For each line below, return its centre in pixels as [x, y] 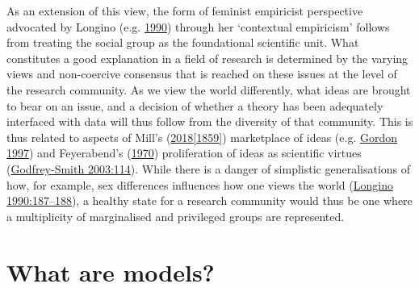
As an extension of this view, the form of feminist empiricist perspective [185, 10]
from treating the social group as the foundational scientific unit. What [183, 42]
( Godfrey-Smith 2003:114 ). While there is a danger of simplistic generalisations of [209, 168]
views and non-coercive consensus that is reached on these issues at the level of [202, 74]
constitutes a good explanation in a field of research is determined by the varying [207, 58]
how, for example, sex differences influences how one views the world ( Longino [200, 184]
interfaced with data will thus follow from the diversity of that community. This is [210, 121]
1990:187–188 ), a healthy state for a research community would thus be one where [209, 200]
